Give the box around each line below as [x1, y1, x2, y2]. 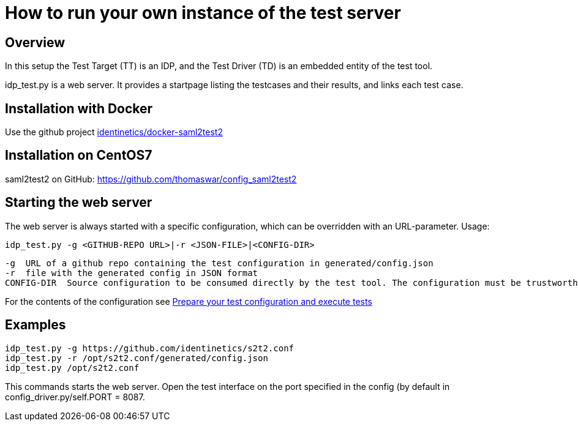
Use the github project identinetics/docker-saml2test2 [5, 127, 223, 138]
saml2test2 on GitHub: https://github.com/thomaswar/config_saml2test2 [5, 173, 297, 184]
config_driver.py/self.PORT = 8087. [5, 391, 145, 402]
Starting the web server [5, 195, 152, 211]
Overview [5, 34, 66, 50]
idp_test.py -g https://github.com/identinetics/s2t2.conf [5, 343, 295, 353]
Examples [5, 317, 66, 333]
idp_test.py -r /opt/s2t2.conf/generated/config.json [5, 353, 268, 363]
